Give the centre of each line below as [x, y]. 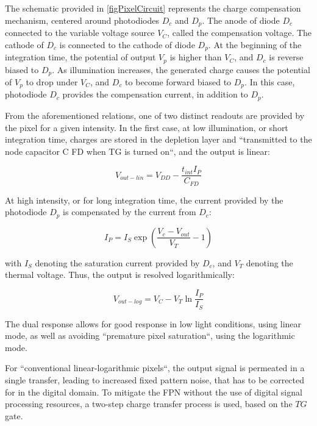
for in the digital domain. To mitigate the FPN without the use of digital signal [154, 392]
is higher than [196, 57]
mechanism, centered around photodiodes [82, 20]
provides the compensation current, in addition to [155, 94]
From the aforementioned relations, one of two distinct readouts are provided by [155, 115]
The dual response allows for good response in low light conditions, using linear [153, 323]
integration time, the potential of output [80, 57]
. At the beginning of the [255, 44]
